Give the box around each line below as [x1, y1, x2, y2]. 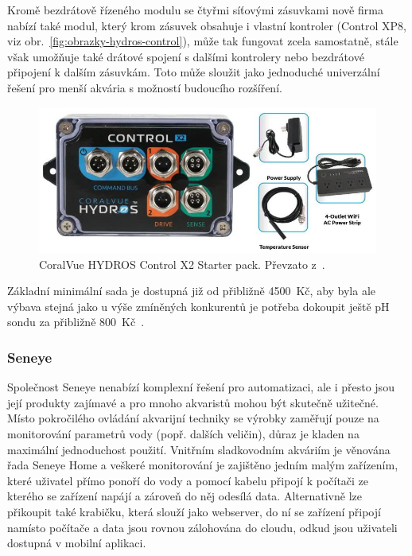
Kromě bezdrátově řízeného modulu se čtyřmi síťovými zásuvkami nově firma [7, 2, 383, 17]
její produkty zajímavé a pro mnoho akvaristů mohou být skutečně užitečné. [7, 394, 379, 410]
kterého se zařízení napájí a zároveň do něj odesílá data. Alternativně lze [7, 488, 362, 504]
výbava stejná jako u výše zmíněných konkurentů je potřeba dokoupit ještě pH [7, 297, 390, 314]
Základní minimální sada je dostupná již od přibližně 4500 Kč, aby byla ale [7, 282, 376, 299]
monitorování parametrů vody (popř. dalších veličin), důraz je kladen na [7, 426, 360, 442]
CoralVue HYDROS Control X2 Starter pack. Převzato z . [39, 255, 325, 272]
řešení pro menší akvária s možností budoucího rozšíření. [7, 79, 282, 95]
